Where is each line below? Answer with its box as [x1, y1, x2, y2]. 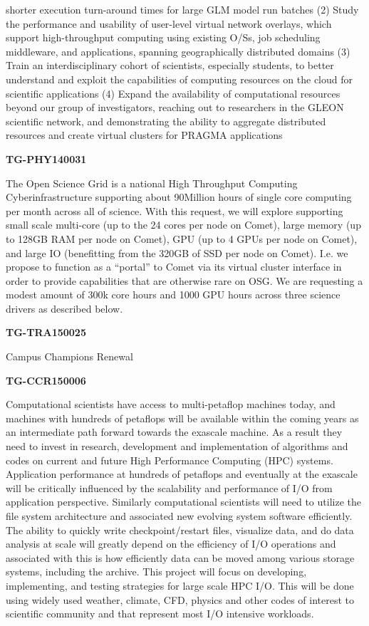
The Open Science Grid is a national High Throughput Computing [6, 175, 298, 190]
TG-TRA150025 [6, 325, 86, 340]
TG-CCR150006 [6, 372, 86, 387]
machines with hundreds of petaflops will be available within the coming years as [6, 410, 359, 425]
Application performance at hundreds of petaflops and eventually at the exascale [6, 466, 358, 481]
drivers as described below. [6, 301, 123, 315]
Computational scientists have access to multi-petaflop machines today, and [6, 397, 336, 412]
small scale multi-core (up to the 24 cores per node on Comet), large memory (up [6, 217, 361, 232]
